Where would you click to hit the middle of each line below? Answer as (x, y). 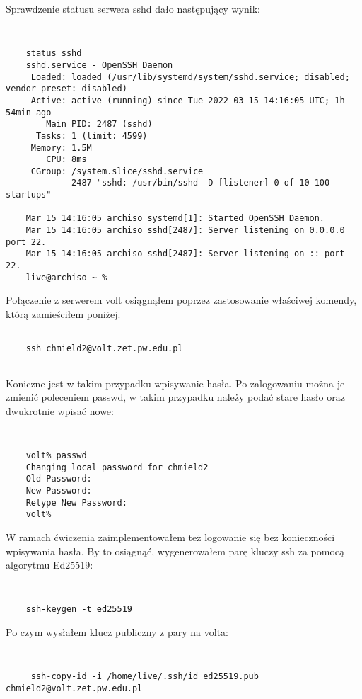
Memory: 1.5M (61, 148)
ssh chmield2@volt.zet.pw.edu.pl (104, 349)
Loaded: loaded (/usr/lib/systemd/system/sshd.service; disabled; (190, 77)
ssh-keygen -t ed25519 (79, 609)
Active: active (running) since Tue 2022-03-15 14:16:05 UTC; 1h (188, 100)
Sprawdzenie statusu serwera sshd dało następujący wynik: (133, 8)
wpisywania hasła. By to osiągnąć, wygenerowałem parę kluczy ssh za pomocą (175, 551)
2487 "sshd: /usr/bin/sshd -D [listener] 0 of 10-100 (201, 183)
